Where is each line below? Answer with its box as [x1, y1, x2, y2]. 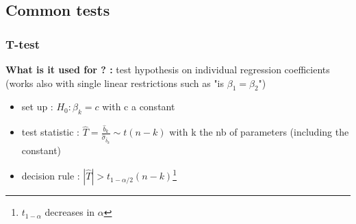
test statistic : [21, 125, 80, 139]
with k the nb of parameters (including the [169, 125, 349, 139]
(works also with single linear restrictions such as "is [5, 75, 225, 90]
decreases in [44, 205, 95, 219]
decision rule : [21, 169, 80, 183]
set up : [21, 99, 53, 114]
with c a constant [102, 99, 175, 114]
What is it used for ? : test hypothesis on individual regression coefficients [5, 62, 330, 76]
